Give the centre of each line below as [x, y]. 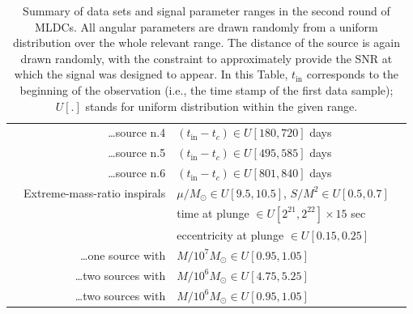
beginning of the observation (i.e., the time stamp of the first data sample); [206, 89]
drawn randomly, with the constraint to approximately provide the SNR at [206, 58]
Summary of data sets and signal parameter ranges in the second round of [206, 11]
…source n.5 [137, 153]
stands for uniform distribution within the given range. [221, 106]
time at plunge [213, 212]
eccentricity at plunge [230, 235]
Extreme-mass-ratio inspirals [95, 192]
